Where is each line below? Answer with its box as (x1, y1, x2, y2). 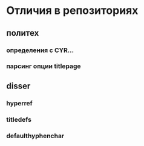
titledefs (6, 115, 32, 124)
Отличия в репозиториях (6, 4, 139, 18)
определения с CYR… (6, 46, 74, 55)
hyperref (6, 99, 33, 107)
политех (6, 28, 39, 38)
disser (6, 81, 31, 91)
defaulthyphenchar (6, 131, 65, 140)
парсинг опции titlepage (6, 62, 81, 70)
